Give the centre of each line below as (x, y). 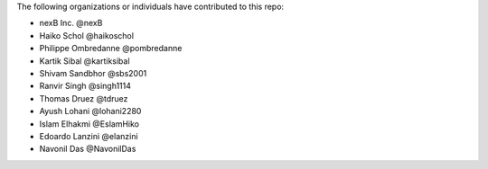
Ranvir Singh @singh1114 (85, 86)
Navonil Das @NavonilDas (88, 149)
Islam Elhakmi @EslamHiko (89, 124)
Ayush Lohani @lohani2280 (90, 111)
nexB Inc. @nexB (71, 23)
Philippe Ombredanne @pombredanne (111, 49)
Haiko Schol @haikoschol (87, 35)
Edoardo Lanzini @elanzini (89, 136)
